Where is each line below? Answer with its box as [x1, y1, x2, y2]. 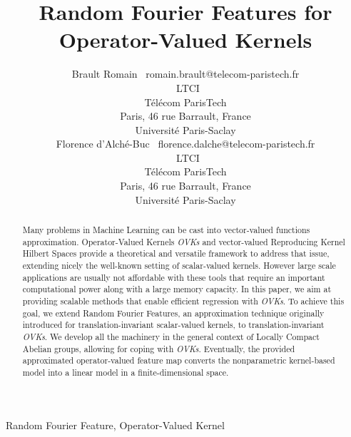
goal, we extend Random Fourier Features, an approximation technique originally [22, 307, 325, 319]
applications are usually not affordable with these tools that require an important [22, 271, 325, 283]
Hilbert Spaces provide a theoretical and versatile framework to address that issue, [22, 247, 330, 259]
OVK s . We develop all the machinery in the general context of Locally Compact [22, 330, 320, 342]
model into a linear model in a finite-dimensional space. [22, 366, 229, 378]
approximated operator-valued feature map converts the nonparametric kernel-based [22, 354, 335, 366]
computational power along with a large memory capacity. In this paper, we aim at [22, 283, 332, 295]
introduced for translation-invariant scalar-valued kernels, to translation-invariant [22, 319, 325, 331]
